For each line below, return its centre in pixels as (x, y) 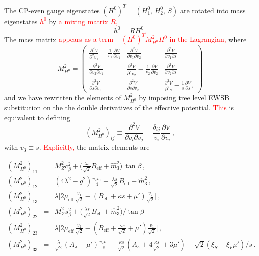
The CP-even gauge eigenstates (52, 10)
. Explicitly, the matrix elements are (94, 147)
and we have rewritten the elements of (63, 97)
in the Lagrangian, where (208, 39)
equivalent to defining (37, 117)
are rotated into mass (213, 10)
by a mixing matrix (78, 21)
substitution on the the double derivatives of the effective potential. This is (119, 108)
